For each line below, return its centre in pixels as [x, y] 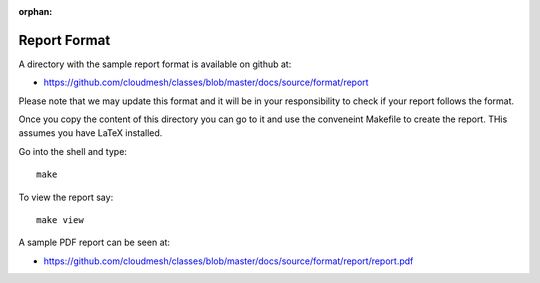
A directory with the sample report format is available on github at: [155, 64]
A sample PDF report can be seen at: [94, 242]
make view [60, 220]
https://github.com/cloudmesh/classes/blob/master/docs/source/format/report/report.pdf [228, 261]
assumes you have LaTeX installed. [90, 133]
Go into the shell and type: [72, 151]
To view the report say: [66, 197]
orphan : [35, 11]
